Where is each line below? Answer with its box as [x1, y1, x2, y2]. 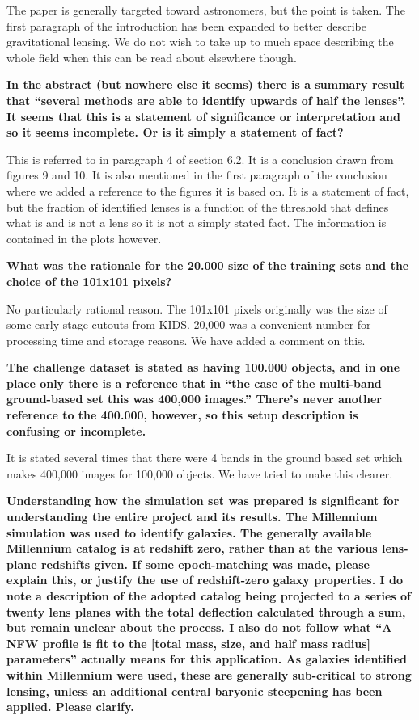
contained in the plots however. [6, 229, 162, 246]
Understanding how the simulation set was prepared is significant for [6, 492, 400, 509]
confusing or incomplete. [6, 422, 146, 439]
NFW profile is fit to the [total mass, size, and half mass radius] [6, 634, 371, 651]
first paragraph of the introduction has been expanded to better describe [6, 17, 367, 34]
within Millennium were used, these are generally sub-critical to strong [6, 666, 412, 683]
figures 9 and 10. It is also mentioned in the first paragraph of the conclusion [6, 166, 387, 183]
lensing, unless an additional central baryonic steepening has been [6, 682, 383, 699]
